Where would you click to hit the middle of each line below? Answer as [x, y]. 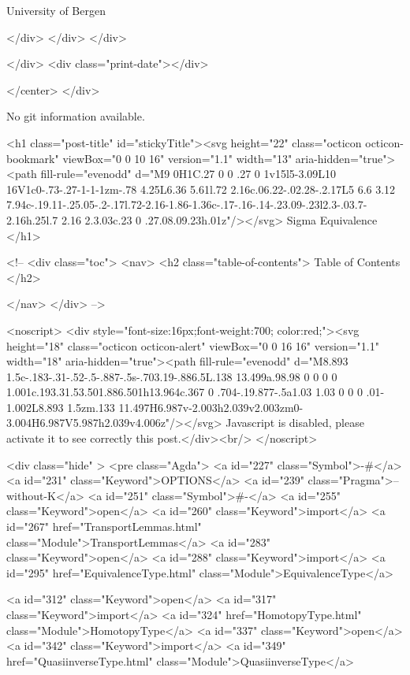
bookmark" [33, 158]
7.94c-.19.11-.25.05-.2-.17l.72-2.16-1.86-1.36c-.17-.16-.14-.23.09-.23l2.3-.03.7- [187, 204]
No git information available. [76, 116]
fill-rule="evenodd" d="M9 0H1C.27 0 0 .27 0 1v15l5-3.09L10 [188, 174]
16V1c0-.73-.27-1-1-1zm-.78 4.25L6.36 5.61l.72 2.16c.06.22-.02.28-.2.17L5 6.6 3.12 [201, 189]
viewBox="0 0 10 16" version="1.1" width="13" [177, 158]
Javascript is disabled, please [295, 423]
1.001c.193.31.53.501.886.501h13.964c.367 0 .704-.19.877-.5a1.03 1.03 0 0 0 [184, 392]
